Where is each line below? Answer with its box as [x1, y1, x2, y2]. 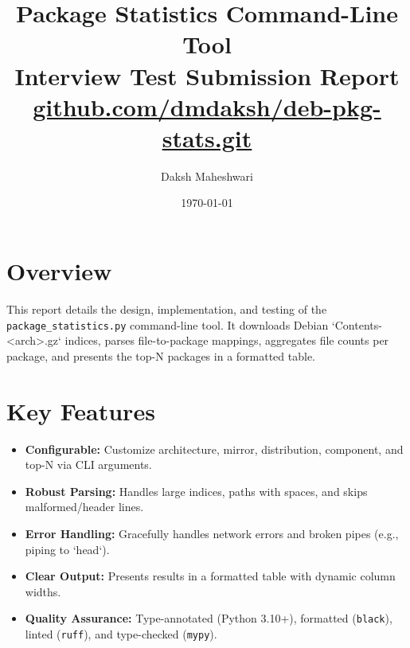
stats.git [162, 121, 252, 154]
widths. [25, 583, 61, 599]
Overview [6, 255, 112, 287]
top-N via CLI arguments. [25, 456, 152, 473]
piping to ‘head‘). [25, 541, 110, 557]
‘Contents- [331, 316, 382, 333]
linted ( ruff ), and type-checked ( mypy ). [25, 625, 217, 642]
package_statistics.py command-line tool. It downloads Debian [6, 316, 329, 333]
